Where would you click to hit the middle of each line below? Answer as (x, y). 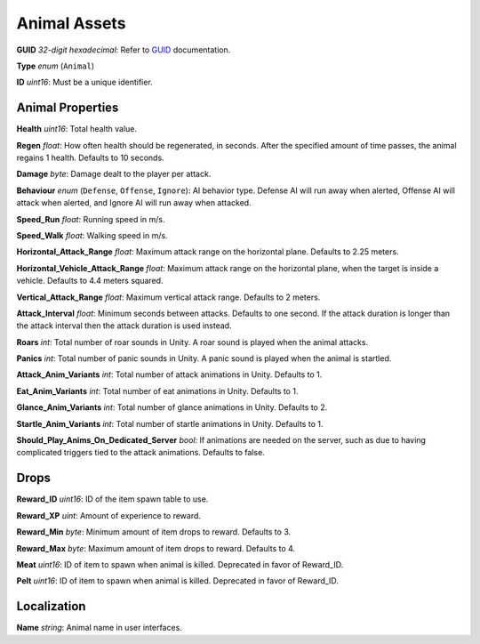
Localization (51, 606)
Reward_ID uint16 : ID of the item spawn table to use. (112, 499)
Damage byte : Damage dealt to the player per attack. (114, 174)
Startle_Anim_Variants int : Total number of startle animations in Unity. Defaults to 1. (170, 423)
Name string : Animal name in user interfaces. (99, 628)
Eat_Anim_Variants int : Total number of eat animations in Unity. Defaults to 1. (157, 390)
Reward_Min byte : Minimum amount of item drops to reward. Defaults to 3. (154, 532)
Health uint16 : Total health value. (77, 129)
